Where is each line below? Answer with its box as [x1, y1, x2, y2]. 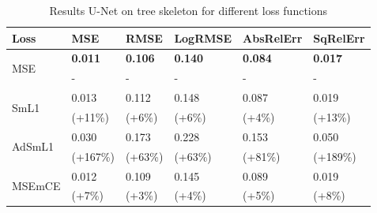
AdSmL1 [12, 138, 55, 155]
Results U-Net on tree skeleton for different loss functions [49, 2, 328, 18]
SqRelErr [313, 29, 365, 46]
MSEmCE [12, 177, 61, 193]
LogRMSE [174, 29, 232, 46]
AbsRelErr [243, 29, 303, 46]
